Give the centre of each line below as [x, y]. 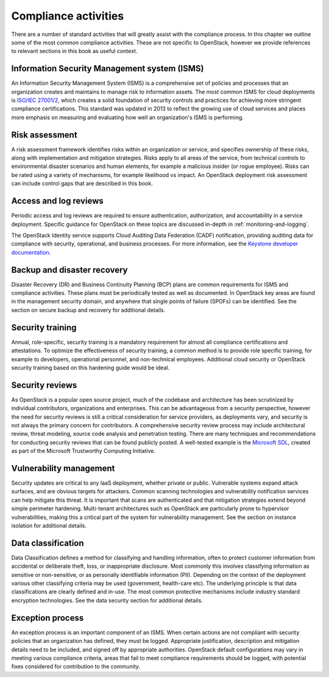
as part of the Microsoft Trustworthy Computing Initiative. [83, 451]
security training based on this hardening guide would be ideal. [90, 367]
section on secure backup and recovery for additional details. [88, 310]
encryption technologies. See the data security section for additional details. [107, 600]
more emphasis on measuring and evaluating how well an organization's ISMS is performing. [127, 117]
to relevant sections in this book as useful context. [74, 51]
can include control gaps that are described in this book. [82, 184]
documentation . [31, 252]
